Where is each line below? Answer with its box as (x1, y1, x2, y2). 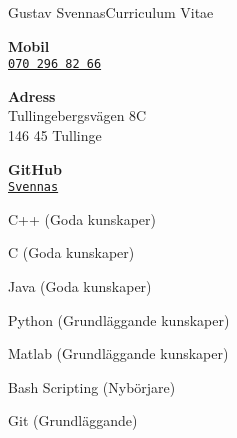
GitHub (8, 158, 62, 179)
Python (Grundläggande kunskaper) (8, 309, 230, 330)
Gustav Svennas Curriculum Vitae (8, 2, 214, 22)
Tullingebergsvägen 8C (8, 105, 147, 126)
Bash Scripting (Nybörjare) (8, 376, 176, 397)
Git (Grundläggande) (8, 410, 138, 431)
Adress (8, 85, 56, 106)
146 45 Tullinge (8, 125, 102, 146)
